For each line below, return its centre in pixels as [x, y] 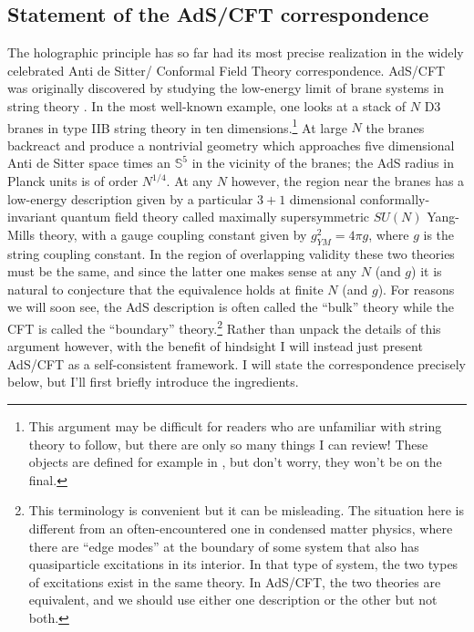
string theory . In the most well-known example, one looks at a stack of [207, 105]
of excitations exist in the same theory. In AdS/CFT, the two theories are [235, 581]
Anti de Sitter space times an [89, 163]
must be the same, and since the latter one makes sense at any [182, 271]
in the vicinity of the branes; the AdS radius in [323, 163]
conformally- [395, 198]
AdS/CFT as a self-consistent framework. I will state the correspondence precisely [237, 363]
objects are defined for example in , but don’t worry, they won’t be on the [235, 462]
